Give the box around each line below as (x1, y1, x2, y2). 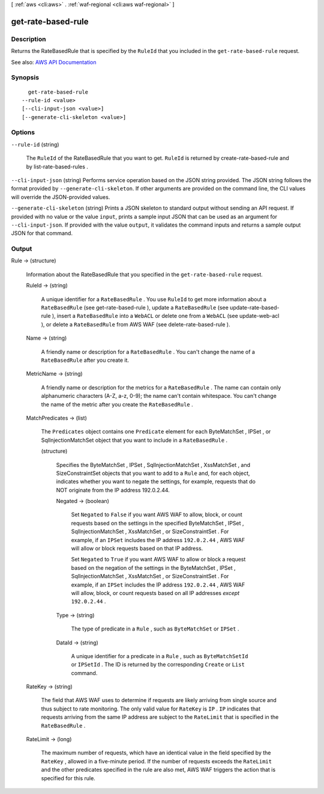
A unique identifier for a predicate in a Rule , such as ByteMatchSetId (71, 652, 248, 659)
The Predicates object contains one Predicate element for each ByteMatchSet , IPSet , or (41, 428, 271, 435)
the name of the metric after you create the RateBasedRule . (41, 400, 193, 408)
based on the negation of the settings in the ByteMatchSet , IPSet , (71, 564, 236, 571)
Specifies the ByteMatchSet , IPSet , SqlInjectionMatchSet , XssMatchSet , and (56, 461, 251, 468)
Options (11, 128, 35, 136)
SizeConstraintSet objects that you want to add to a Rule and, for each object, (56, 469, 250, 477)
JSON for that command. (11, 230, 73, 237)
